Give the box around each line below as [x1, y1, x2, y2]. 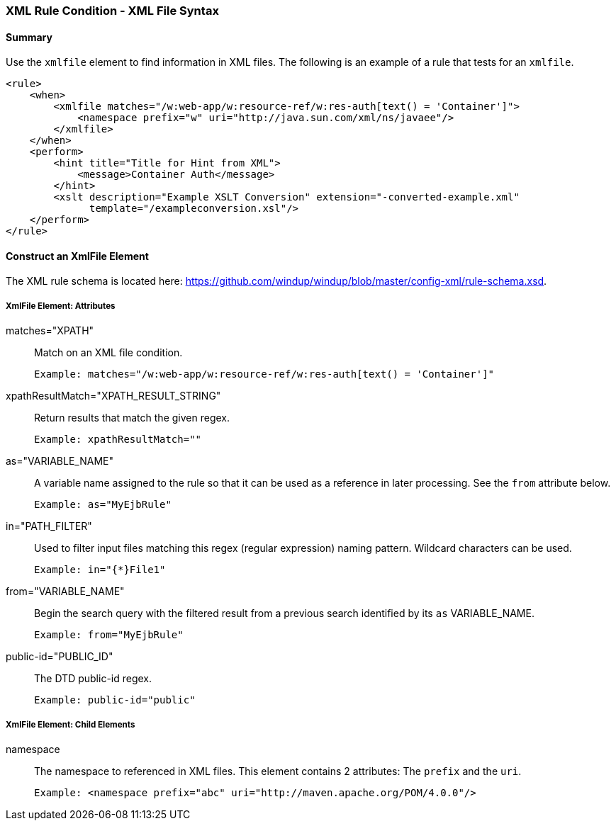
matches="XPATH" [6, 324, 94, 337]
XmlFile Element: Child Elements [6, 719, 135, 730]
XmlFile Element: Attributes [6, 300, 116, 311]
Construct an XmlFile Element [6, 249, 149, 262]
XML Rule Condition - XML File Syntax [6, 4, 219, 18]
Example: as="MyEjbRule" [34, 499, 172, 511]
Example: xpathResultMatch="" [34, 434, 202, 446]
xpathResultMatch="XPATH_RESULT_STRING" [6, 390, 221, 402]
